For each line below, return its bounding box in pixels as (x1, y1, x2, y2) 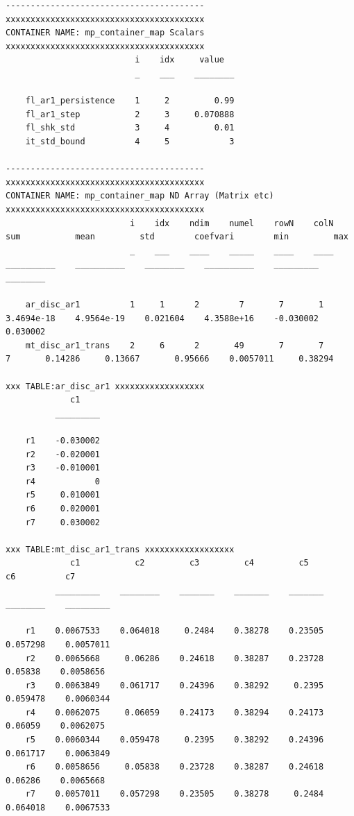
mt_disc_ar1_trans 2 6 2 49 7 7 (25, 340, 324, 350)
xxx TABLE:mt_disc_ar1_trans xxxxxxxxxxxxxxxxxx (6, 544, 235, 554)
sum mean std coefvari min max (6, 232, 348, 242)
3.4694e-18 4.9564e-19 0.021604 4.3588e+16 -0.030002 (6, 313, 319, 323)
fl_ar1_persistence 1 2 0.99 (25, 96, 235, 106)
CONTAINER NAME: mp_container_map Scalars (6, 28, 205, 38)
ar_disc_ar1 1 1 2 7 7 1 (25, 300, 324, 310)
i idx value (135, 55, 224, 65)
